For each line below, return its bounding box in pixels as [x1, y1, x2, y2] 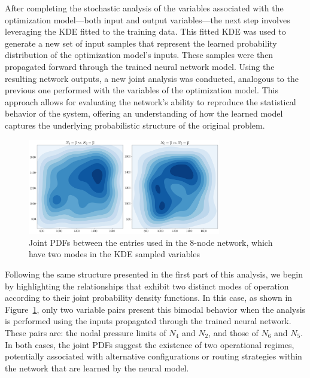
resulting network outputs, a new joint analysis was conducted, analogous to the [5, 72, 299, 84]
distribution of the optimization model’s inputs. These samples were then [5, 48, 273, 61]
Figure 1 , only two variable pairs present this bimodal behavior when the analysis [5, 303, 306, 315]
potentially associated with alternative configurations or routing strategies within [5, 350, 302, 362]
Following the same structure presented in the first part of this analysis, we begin [5, 268, 303, 281]
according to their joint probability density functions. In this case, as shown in [5, 291, 293, 304]
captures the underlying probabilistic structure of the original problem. [5, 118, 265, 131]
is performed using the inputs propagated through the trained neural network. [5, 315, 291, 327]
